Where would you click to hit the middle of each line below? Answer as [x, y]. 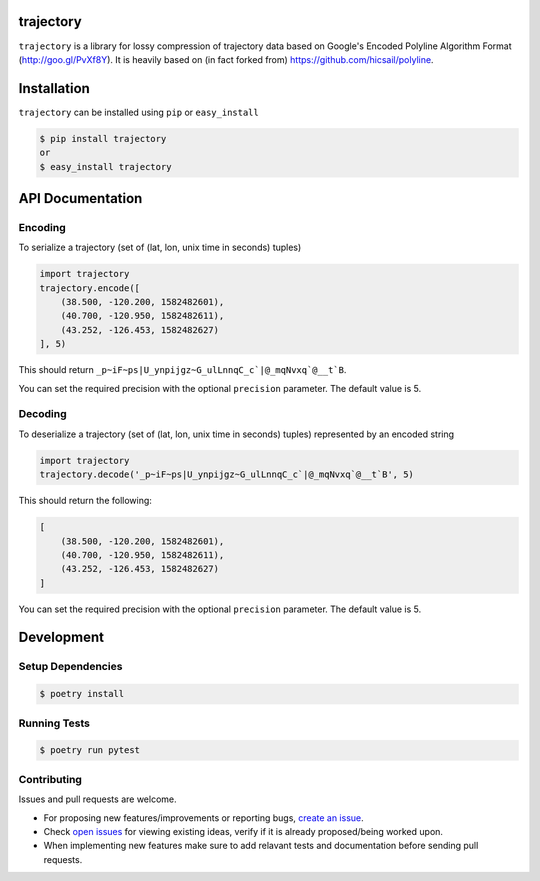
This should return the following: [85, 501]
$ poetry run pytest [89, 750]
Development [61, 637]
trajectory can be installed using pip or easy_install [138, 112]
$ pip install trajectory [103, 138]
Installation [54, 88]
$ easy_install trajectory [105, 166]
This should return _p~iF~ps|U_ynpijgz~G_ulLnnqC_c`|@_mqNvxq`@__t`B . [182, 370]
